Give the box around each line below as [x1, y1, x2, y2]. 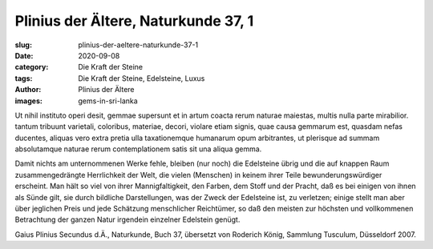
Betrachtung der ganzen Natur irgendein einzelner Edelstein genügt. [14, 215, 241, 224]
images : [14, 96, 43, 106]
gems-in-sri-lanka [78, 96, 138, 106]
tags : [14, 73, 33, 83]
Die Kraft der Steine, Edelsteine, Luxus [78, 73, 205, 83]
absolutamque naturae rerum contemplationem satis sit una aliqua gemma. [14, 144, 262, 154]
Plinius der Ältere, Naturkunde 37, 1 [14, 12, 254, 30]
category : [14, 62, 49, 72]
